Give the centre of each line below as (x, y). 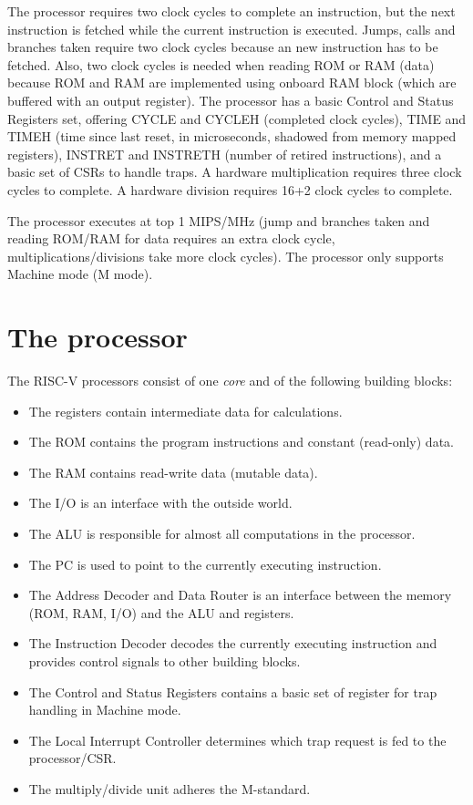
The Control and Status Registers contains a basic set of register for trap (233, 691)
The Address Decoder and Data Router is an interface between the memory (240, 595)
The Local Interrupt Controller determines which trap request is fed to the (237, 740)
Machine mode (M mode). (80, 274)
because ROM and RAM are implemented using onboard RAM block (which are (232, 83)
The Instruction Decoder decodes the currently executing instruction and (233, 643)
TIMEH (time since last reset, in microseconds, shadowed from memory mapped (232, 136)
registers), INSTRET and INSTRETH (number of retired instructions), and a (225, 154)
